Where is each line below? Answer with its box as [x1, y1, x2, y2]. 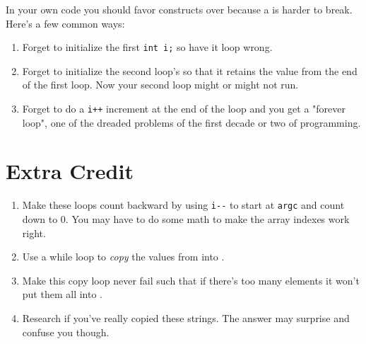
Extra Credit [6, 156, 134, 185]
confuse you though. [22, 324, 110, 339]
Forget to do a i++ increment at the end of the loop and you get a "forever [22, 101, 346, 116]
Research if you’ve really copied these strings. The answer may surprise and [22, 311, 350, 326]
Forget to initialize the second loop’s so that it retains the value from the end [22, 63, 358, 78]
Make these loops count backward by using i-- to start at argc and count [22, 197, 345, 212]
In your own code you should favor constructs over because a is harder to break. [6, 2, 353, 16]
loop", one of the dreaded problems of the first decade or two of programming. [22, 115, 361, 130]
